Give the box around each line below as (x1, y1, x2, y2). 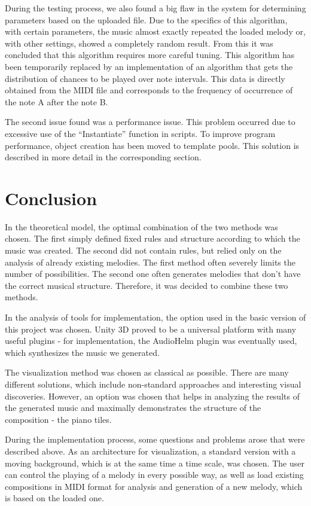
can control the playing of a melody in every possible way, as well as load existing (5, 468, 304, 481)
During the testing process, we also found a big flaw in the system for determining (5, 2, 306, 14)
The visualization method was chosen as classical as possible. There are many (5, 366, 289, 379)
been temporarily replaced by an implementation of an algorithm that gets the (5, 60, 293, 72)
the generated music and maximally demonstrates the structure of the (5, 401, 261, 414)
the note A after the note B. (5, 95, 108, 108)
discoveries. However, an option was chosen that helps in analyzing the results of (5, 389, 300, 402)
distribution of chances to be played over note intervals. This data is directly (5, 72, 285, 84)
